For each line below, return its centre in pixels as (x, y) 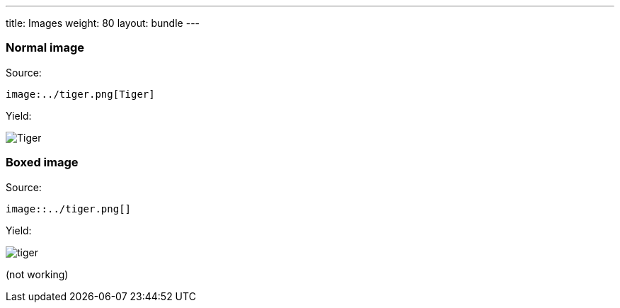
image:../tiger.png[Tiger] (80, 94)
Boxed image (42, 162)
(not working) (37, 274)
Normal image (45, 48)
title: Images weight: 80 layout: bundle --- (103, 23)
